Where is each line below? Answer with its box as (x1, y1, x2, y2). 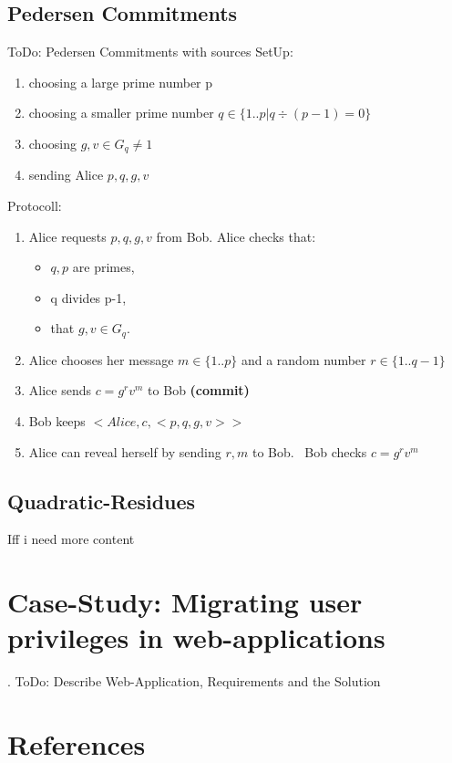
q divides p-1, (50, 287, 127, 307)
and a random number (241, 350, 366, 369)
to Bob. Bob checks (252, 442, 367, 461)
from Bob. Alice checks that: (156, 226, 316, 246)
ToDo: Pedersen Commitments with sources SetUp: (7, 42, 293, 61)
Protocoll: (7, 196, 62, 215)
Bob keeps (28, 412, 86, 431)
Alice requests (28, 226, 107, 246)
